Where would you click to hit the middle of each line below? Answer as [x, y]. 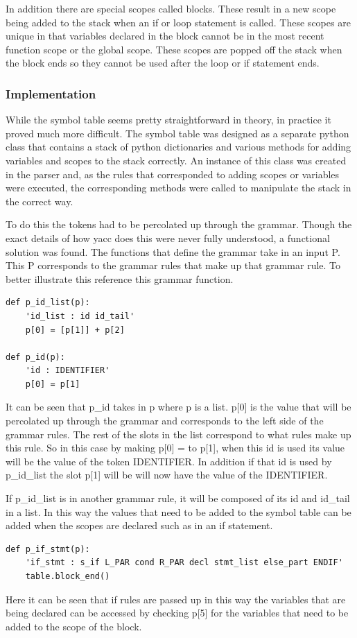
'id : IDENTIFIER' [68, 371]
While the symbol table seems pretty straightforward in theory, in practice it [168, 120]
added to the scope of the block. [74, 626]
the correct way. [40, 201]
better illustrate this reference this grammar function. [120, 278]
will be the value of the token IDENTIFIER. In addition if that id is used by [169, 461]
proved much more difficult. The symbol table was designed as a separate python [177, 133]
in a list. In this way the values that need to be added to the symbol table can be [178, 511]
